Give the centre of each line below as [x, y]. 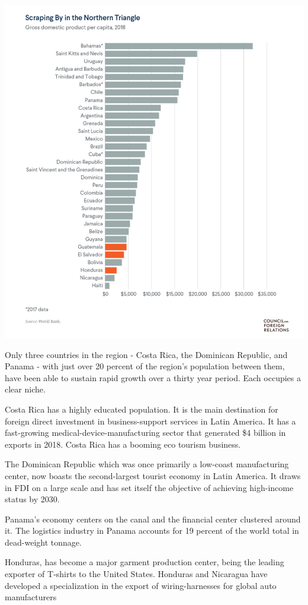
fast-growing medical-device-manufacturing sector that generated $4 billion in [145, 433]
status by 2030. [32, 499]
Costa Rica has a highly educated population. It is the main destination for [142, 409]
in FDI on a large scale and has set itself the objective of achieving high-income [149, 487]
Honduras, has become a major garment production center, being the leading [145, 562]
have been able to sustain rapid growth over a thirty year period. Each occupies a [153, 377]
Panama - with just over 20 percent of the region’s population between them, [145, 366]
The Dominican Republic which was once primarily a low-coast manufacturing [147, 464]
